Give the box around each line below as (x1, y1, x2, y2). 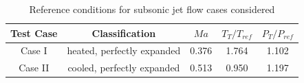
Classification (91, 25, 156, 40)
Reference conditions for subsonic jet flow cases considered (29, 2, 275, 16)
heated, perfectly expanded (67, 43, 181, 58)
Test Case (10, 25, 58, 40)
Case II (19, 60, 50, 75)
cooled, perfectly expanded (67, 60, 180, 75)
